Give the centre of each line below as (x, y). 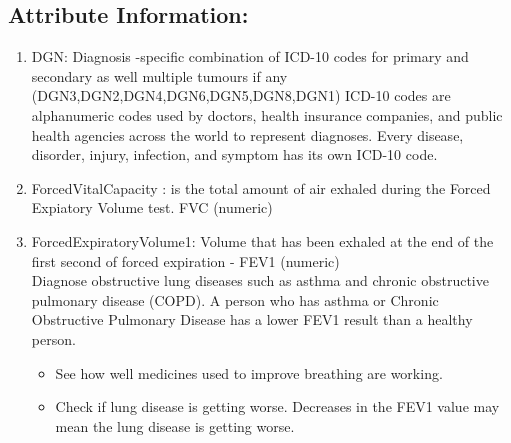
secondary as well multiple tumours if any (159, 75)
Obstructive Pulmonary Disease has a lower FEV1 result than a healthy (252, 319)
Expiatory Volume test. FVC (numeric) (152, 207)
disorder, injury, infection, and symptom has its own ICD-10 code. (234, 154)
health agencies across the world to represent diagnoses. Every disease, (247, 134)
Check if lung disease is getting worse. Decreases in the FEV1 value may (277, 406)
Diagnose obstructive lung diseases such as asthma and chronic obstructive (260, 280)
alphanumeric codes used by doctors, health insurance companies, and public (267, 114)
